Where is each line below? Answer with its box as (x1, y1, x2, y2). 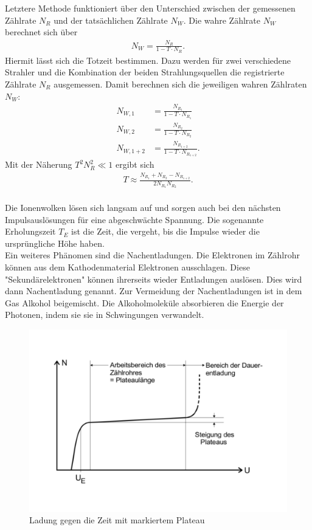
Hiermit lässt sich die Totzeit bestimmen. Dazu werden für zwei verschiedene (5, 53, 291, 66)
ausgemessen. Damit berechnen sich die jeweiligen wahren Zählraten (54, 77, 307, 90)
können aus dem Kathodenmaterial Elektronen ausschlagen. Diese (5, 260, 250, 273)
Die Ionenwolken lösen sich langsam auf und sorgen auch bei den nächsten (5, 201, 281, 214)
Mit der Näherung (5, 158, 72, 171)
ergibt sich (115, 158, 154, 171)
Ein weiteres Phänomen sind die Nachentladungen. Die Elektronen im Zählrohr (5, 249, 300, 261)
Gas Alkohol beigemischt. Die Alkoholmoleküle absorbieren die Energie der (5, 296, 284, 309)
